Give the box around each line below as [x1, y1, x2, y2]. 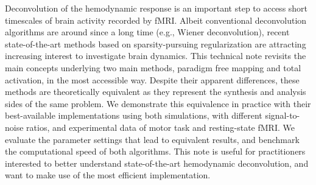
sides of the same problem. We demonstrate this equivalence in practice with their [5, 97, 311, 110]
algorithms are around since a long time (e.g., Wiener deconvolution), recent [5, 26, 290, 38]
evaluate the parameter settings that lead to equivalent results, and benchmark [5, 133, 300, 145]
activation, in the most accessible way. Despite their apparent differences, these [5, 73, 300, 86]
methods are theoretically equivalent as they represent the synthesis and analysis [5, 85, 306, 98]
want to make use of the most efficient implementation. [5, 169, 211, 181]
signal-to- [265, 109, 300, 122]
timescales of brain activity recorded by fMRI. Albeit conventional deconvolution [5, 13, 307, 26]
